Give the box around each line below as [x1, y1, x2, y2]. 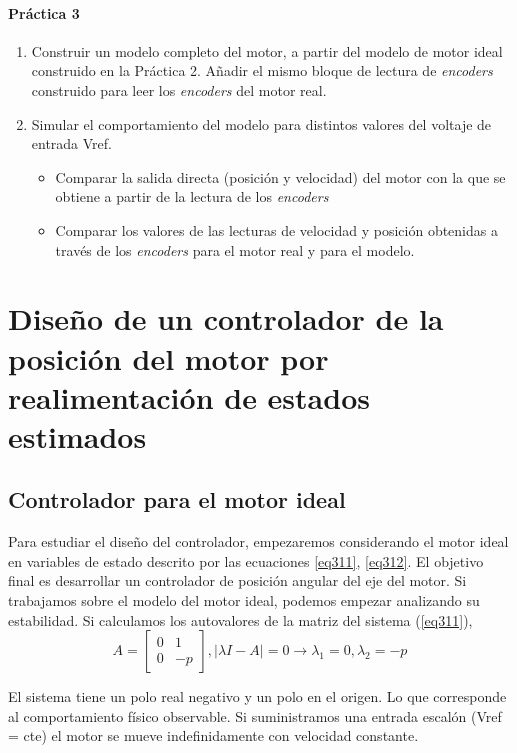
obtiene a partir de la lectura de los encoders [55, 186, 329, 207]
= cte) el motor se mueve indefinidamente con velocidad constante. [8, 725, 419, 746]
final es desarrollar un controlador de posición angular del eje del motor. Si [8, 570, 467, 591]
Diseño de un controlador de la [8, 298, 444, 339]
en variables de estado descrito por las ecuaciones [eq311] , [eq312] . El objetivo [8, 550, 484, 571]
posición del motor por [8, 337, 329, 378]
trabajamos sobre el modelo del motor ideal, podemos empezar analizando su [8, 590, 480, 611]
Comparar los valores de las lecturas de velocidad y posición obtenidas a [55, 219, 498, 240]
